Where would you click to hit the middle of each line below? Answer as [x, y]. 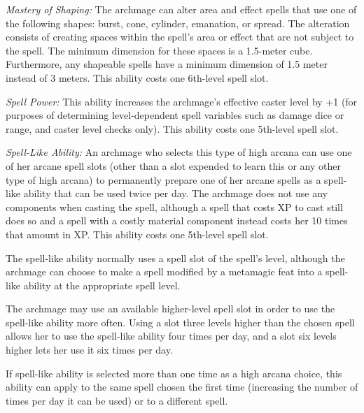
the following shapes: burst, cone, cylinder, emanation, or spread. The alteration [178, 23]
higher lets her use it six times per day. [89, 350]
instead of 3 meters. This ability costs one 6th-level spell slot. [137, 77]
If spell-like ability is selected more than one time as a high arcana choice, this [174, 373]
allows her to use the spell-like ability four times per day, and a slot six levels [171, 336]
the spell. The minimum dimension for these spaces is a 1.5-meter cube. [159, 50]
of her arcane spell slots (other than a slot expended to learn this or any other [173, 165]
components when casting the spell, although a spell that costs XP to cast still [174, 206]
